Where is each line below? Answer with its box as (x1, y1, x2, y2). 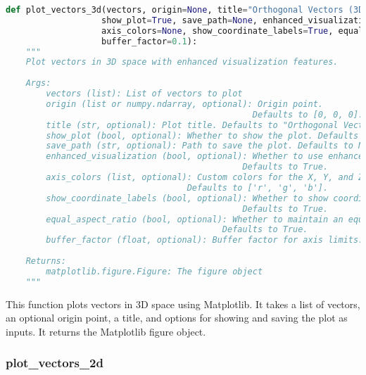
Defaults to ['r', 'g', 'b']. (187, 182, 329, 193)
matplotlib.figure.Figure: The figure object (46, 266, 263, 277)
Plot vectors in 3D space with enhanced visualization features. (25, 57, 339, 68)
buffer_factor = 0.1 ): (101, 36, 198, 46)
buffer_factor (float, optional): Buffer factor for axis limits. (46, 235, 364, 246)
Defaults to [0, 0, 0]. (252, 109, 364, 120)
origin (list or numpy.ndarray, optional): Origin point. (46, 98, 324, 109)
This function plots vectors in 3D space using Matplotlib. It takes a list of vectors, (6, 296, 360, 311)
